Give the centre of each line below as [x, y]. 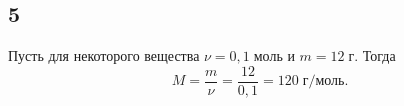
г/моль [323, 81]
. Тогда [375, 55]
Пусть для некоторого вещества [104, 55]
